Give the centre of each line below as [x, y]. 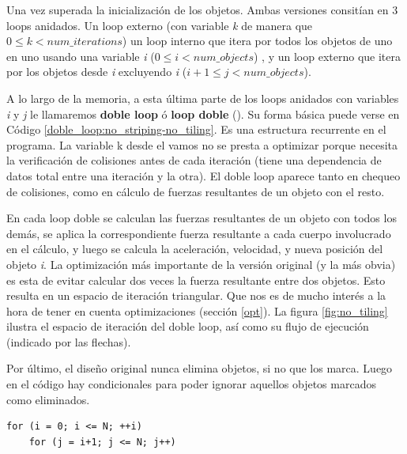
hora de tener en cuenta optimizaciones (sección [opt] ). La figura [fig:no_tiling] [197, 310]
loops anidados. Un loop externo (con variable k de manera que [160, 25]
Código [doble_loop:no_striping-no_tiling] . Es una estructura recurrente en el [196, 129]
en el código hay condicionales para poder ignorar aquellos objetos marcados [191, 384]
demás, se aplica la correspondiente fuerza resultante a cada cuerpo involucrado [199, 233]
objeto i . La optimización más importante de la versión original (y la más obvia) [201, 264]
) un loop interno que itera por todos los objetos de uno [257, 41]
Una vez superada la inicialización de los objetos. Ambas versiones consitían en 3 [202, 9]
